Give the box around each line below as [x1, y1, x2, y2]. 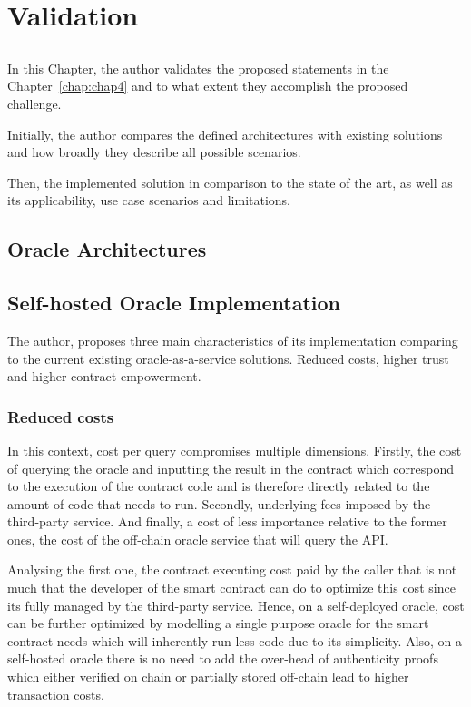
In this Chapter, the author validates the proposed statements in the [7, 58, 389, 77]
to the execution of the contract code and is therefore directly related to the [7, 476, 430, 496]
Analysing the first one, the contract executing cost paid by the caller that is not [7, 560, 457, 579]
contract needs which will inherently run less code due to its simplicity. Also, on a [7, 631, 463, 650]
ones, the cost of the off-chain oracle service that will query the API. [7, 529, 388, 548]
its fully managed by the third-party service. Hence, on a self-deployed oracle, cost [7, 595, 465, 614]
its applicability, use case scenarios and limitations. [7, 191, 291, 210]
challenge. [7, 93, 62, 113]
